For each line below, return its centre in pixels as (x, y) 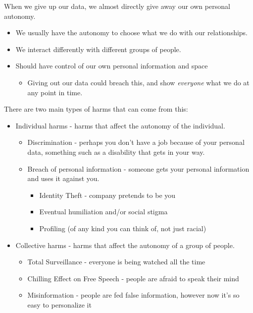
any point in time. (55, 92)
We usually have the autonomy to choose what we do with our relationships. (132, 32)
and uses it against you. (63, 178)
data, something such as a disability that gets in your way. (116, 152)
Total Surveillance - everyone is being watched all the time (116, 262)
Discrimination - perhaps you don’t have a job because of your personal (136, 142)
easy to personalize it (59, 304)
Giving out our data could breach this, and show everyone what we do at (138, 82)
